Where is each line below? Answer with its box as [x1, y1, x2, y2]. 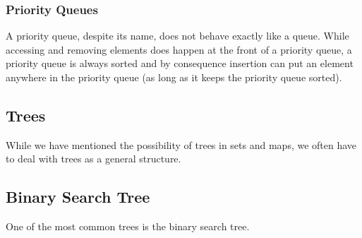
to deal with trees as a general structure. [6, 151, 181, 166]
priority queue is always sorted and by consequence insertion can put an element [6, 56, 354, 71]
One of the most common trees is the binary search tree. [6, 219, 250, 234]
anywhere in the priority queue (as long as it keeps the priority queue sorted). [6, 70, 342, 84]
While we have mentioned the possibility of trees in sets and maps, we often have [6, 137, 357, 152]
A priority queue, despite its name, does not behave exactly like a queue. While [6, 28, 349, 43]
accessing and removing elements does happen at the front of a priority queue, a [6, 42, 352, 56]
